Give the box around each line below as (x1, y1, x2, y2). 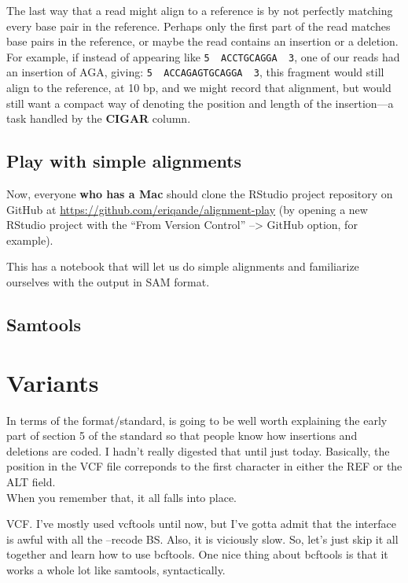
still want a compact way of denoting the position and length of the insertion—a (6, 94, 394, 111)
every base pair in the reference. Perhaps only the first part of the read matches (6, 17, 391, 34)
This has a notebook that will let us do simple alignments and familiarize (6, 258, 359, 275)
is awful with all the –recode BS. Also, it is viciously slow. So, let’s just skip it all (6, 530, 399, 547)
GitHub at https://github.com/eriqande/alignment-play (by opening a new (6, 201, 368, 217)
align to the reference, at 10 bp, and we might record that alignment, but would (6, 79, 391, 96)
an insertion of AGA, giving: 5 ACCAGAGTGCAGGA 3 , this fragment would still (6, 64, 384, 80)
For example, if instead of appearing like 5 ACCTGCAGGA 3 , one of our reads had (6, 48, 400, 65)
